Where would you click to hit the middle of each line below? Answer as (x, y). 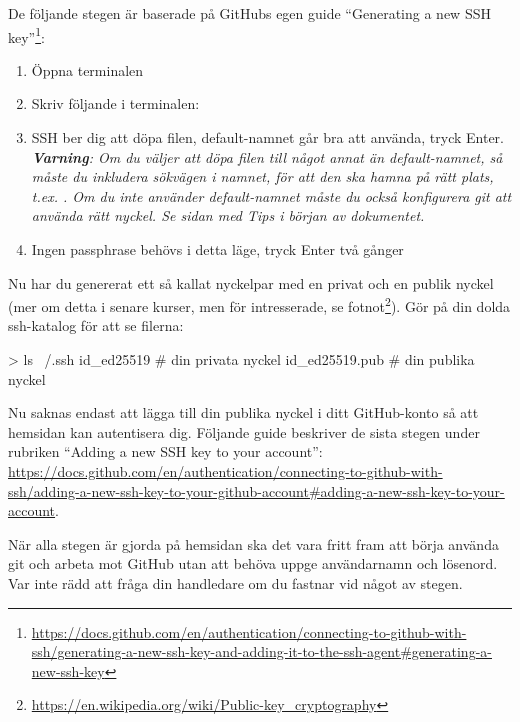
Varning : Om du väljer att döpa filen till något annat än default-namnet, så (267, 156)
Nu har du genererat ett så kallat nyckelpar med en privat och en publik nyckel (251, 282)
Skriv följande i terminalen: (115, 103)
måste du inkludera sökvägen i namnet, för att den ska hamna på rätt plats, (262, 176)
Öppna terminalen (87, 69)
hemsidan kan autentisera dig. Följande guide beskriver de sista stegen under (244, 431)
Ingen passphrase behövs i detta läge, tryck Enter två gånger (217, 249)
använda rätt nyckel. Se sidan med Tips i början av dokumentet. (228, 215)
